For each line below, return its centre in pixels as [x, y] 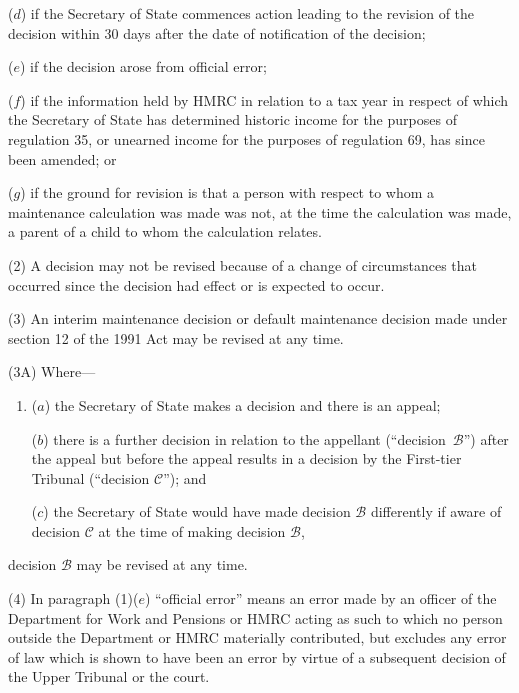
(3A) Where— [52, 371]
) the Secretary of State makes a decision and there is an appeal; [242, 404]
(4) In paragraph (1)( [73, 598]
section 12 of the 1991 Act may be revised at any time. [176, 337]
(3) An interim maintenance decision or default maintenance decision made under [258, 318]
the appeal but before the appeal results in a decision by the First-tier [246, 458]
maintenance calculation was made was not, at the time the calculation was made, [260, 211]
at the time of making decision [192, 530]
